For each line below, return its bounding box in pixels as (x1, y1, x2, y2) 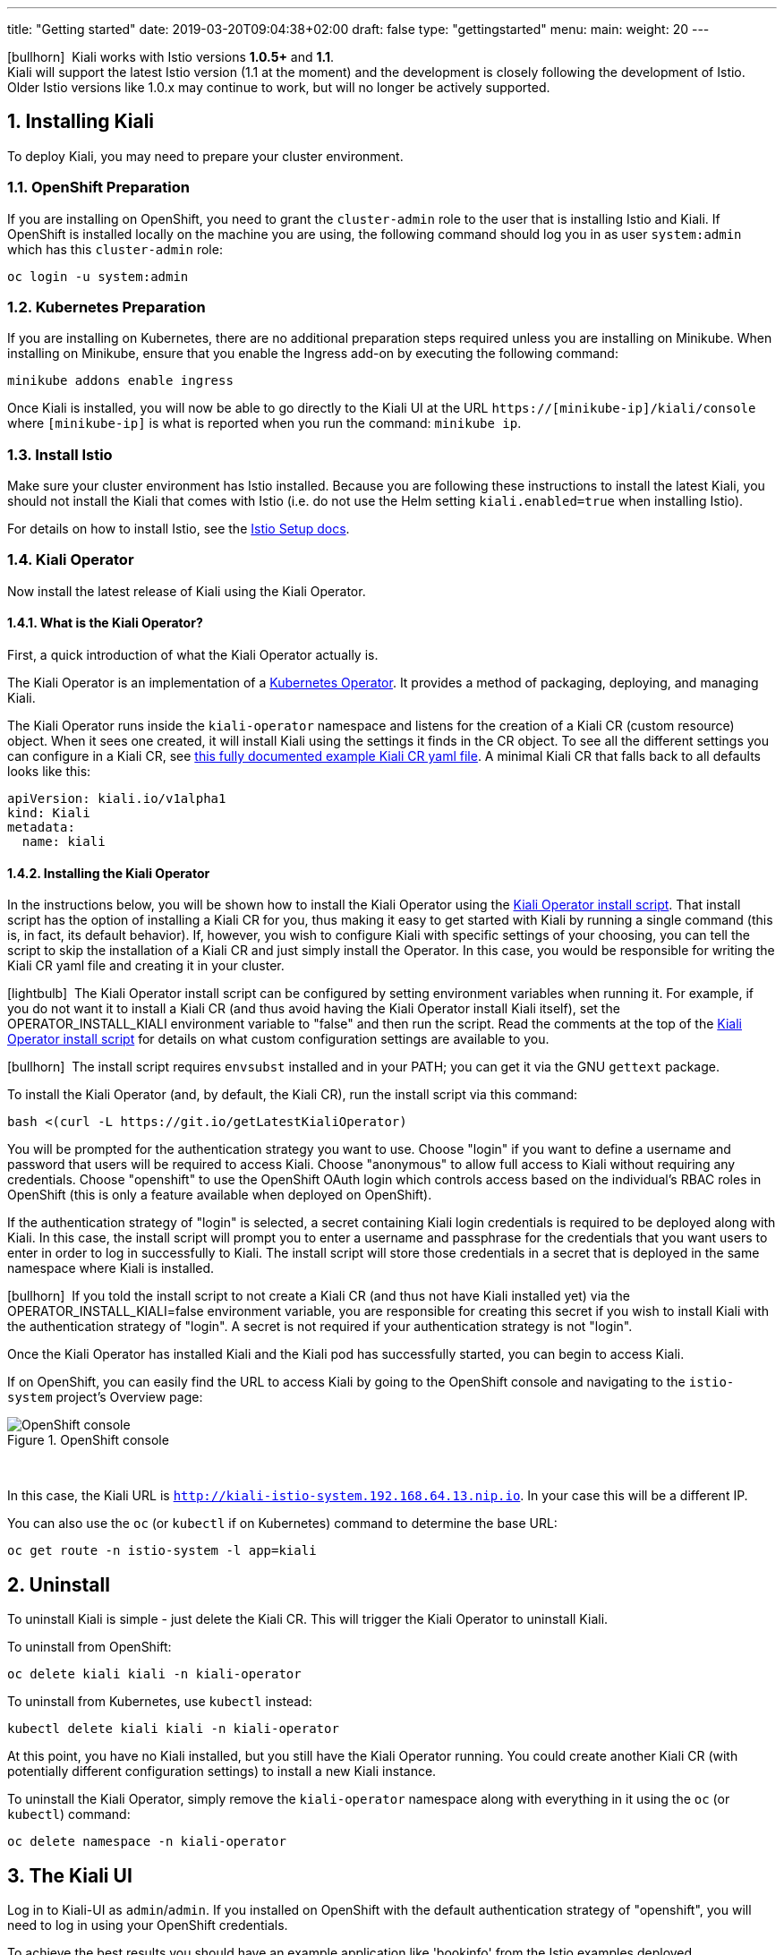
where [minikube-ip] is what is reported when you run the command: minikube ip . (7, 415, 522, 431)
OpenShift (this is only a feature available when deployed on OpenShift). (7, 1187, 432, 1203)
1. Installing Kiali (7, 110, 155, 133)
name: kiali (21, 834, 106, 849)
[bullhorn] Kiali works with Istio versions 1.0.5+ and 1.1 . (7, 49, 335, 64)
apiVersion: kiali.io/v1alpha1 (7, 791, 226, 807)
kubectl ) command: (7, 1806, 131, 1823)
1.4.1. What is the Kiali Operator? (7, 615, 203, 631)
